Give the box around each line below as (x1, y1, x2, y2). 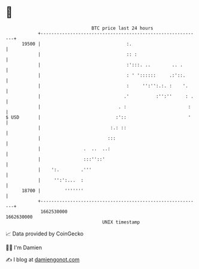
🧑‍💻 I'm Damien (5, 244, 43, 251)
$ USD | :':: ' (5, 114, 191, 120)
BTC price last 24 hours (91, 25, 153, 31)
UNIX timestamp (102, 219, 140, 225)
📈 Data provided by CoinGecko (5, 230, 84, 237)
